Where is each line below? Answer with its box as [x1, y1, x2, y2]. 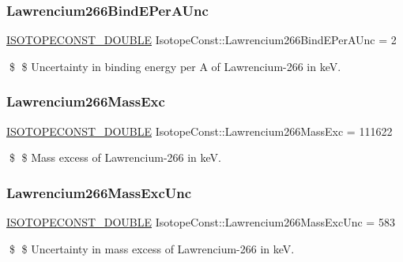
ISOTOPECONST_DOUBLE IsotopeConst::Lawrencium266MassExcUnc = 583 [6, 214, 395, 230]
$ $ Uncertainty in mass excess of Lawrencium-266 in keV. [9, 240, 295, 256]
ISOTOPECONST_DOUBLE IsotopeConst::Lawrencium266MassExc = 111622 [6, 122, 393, 139]
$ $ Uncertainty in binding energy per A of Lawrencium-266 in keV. [9, 58, 341, 74]
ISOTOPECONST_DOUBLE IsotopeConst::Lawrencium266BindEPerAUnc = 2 [6, 32, 397, 48]
